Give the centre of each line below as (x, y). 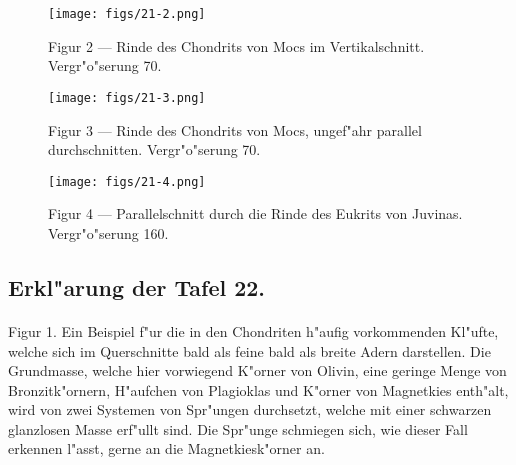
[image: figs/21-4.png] (127, 181)
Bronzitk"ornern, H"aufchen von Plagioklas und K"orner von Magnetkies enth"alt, (258, 389)
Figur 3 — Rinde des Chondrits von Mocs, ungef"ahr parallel (235, 129)
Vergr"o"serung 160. (108, 232)
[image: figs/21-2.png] (127, 14)
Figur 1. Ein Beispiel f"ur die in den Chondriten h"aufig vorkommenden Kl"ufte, (253, 330)
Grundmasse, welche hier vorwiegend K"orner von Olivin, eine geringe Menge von (257, 370)
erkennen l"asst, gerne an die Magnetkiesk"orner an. (166, 448)
